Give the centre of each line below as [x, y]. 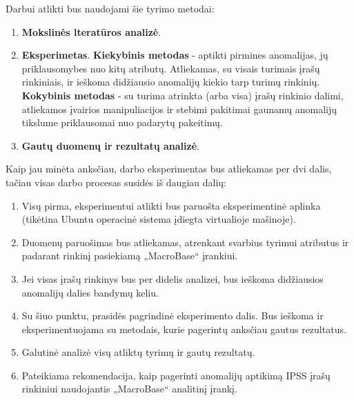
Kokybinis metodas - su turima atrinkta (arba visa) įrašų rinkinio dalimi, [183, 95]
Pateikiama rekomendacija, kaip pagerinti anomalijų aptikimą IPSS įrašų [176, 375]
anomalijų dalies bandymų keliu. [90, 292]
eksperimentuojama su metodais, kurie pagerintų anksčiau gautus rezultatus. [184, 329]
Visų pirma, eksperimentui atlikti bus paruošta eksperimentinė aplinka [171, 205]
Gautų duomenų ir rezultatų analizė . [110, 145]
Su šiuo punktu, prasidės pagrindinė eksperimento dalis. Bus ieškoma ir [173, 316]
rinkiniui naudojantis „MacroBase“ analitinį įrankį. [129, 389]
